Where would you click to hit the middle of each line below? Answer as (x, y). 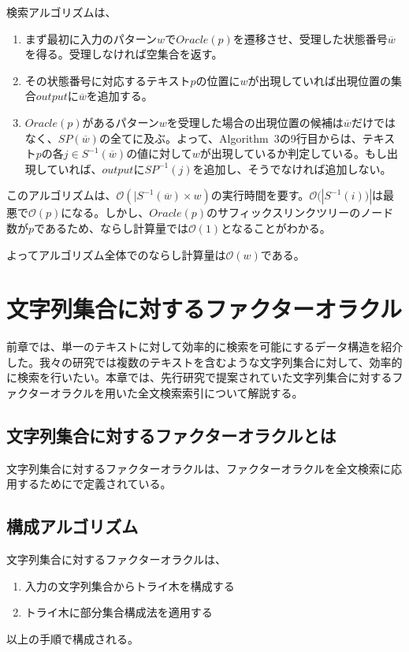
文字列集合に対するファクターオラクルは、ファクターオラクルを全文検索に (199, 468)
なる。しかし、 (111, 212)
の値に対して (159, 153)
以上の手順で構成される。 (73, 639)
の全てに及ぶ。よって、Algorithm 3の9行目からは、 (231, 138)
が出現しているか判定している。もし (293, 153)
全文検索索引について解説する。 (221, 393)
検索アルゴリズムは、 (61, 12)
